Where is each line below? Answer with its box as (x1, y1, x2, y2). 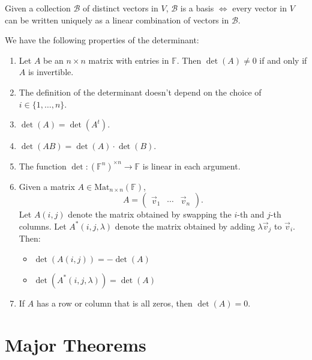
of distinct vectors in (82, 2, 158, 14)
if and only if (259, 53, 307, 66)
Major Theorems (5, 332, 146, 356)
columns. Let (19, 219, 67, 232)
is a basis (180, 2, 214, 14)
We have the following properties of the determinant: (5, 34, 199, 46)
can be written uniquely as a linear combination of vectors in (5, 13, 229, 26)
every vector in (232, 2, 287, 14)
